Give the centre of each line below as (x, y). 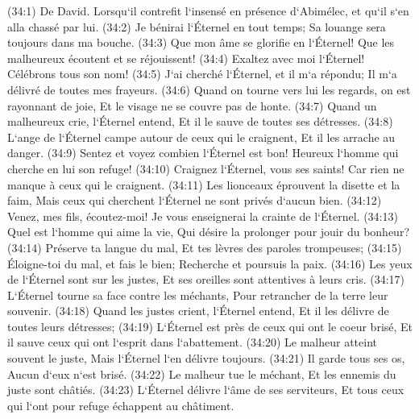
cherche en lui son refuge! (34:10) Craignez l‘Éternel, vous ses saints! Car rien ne (206, 168)
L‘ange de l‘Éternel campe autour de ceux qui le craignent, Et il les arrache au (201, 137)
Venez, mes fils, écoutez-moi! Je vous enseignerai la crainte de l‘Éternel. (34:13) (203, 216)
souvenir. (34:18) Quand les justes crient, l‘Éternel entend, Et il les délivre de (198, 311)
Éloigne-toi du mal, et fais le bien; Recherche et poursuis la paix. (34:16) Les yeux (210, 263)
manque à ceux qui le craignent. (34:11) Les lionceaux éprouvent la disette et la (204, 184)
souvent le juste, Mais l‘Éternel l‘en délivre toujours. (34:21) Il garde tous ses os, (206, 358)
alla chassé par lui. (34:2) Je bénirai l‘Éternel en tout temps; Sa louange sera (197, 26)
